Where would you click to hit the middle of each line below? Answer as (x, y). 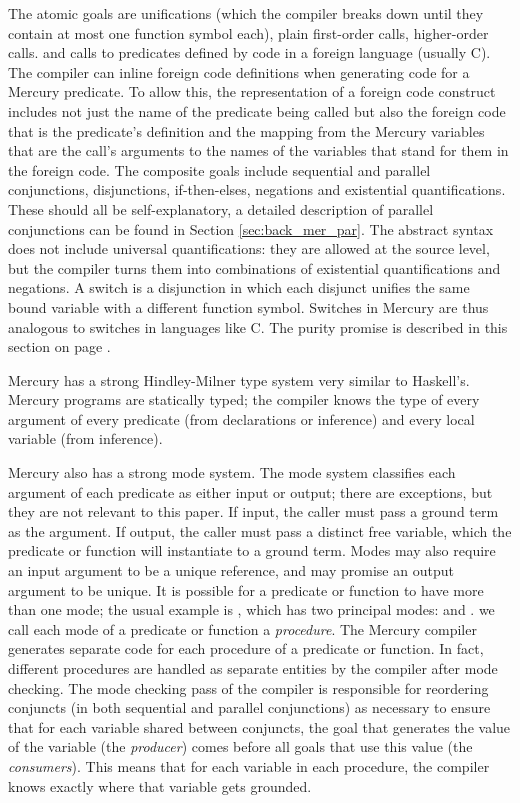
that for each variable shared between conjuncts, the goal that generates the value (259, 726)
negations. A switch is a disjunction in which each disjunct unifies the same (239, 287)
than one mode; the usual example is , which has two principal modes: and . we (251, 609)
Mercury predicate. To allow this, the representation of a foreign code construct (252, 91)
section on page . (59, 346)
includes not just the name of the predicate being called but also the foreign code (257, 110)
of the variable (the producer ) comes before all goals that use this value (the (240, 746)
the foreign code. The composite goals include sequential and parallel (219, 169)
